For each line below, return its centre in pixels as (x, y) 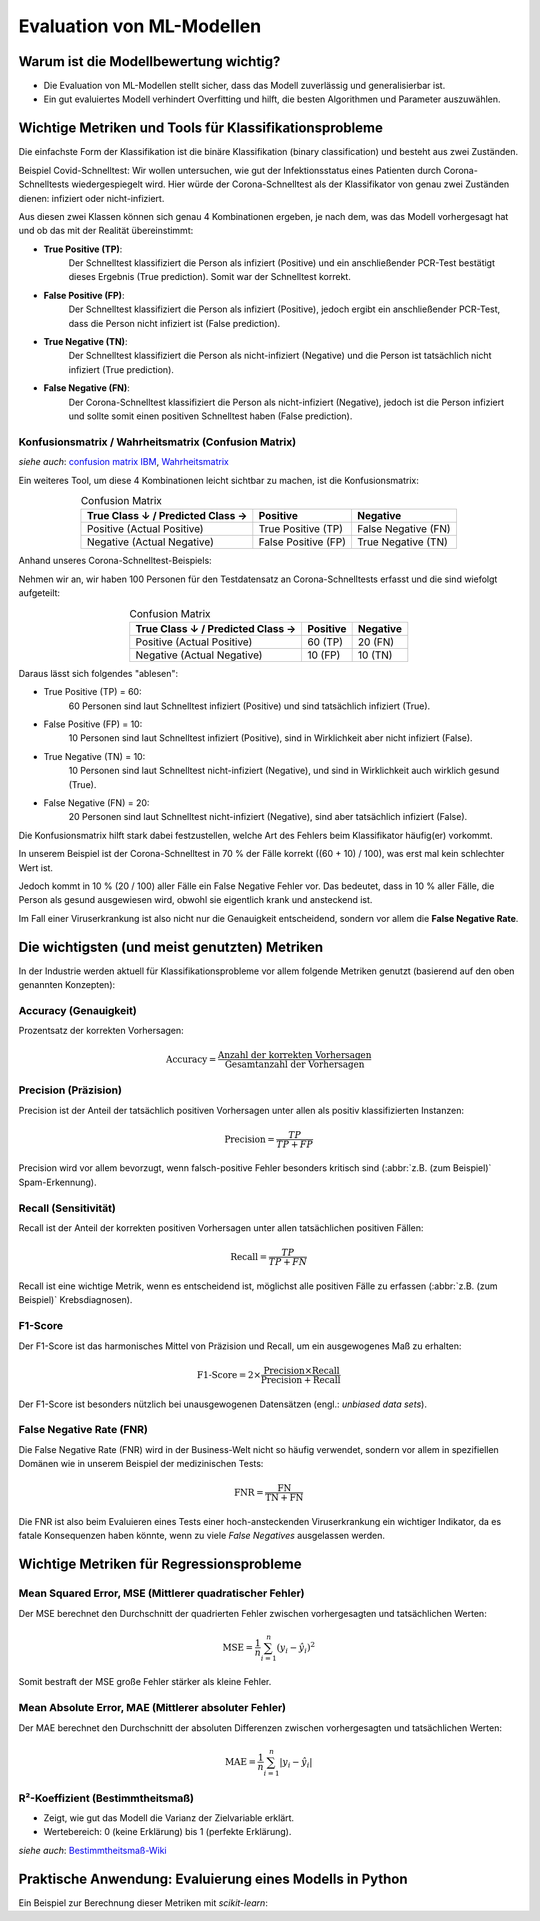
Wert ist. (36, 867)
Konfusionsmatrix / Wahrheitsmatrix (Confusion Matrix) (157, 442)
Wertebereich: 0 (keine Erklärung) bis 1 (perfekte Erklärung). (167, 1832)
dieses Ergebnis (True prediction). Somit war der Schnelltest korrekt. (210, 277)
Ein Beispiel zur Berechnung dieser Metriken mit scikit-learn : (143, 1902)
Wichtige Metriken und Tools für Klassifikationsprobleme (201, 128)
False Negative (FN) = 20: (96, 802)
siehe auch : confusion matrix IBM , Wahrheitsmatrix (123, 462)
